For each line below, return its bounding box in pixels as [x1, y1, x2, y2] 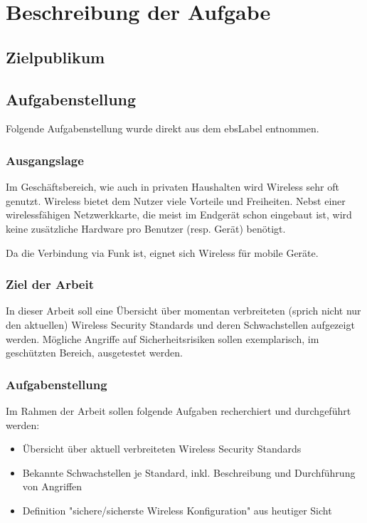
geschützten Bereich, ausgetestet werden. [6, 345, 183, 360]
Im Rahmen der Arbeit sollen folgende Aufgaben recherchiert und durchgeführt [6, 403, 351, 418]
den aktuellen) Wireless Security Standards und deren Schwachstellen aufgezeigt [6, 317, 355, 332]
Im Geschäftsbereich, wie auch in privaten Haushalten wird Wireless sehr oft [6, 179, 339, 194]
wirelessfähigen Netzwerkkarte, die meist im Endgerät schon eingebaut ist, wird [6, 207, 352, 222]
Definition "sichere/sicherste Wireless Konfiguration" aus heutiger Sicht [22, 502, 332, 517]
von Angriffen [22, 479, 83, 494]
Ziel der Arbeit [6, 275, 95, 293]
